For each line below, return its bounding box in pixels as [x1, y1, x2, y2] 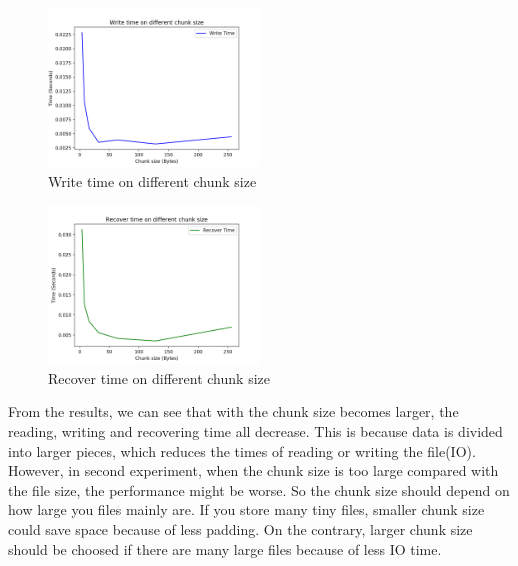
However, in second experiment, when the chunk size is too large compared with [8, 460, 499, 481]
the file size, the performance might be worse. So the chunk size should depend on [8, 479, 510, 500]
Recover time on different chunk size [48, 367, 270, 388]
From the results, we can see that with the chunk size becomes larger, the [8, 401, 459, 422]
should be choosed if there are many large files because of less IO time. [8, 538, 442, 559]
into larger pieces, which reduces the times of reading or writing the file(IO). [8, 440, 476, 461]
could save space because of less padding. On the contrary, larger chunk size [8, 518, 473, 539]
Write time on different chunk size [48, 170, 257, 191]
